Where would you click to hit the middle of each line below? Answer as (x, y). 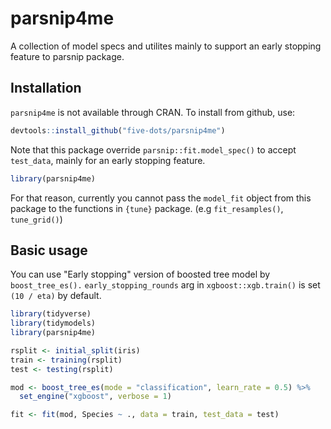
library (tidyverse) (51, 314)
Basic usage (49, 250)
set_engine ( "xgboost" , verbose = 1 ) (95, 397)
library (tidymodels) (53, 323)
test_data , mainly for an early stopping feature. (108, 160)
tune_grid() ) (36, 219)
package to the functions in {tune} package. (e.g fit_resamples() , (147, 208)
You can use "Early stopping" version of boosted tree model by (140, 274)
